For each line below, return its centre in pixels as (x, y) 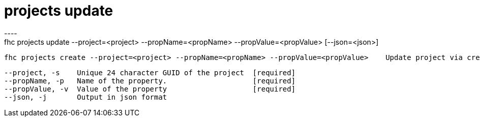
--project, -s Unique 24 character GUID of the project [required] (150, 72)
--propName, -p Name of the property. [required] (150, 81)
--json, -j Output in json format (86, 97)
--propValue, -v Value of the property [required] (150, 89)
